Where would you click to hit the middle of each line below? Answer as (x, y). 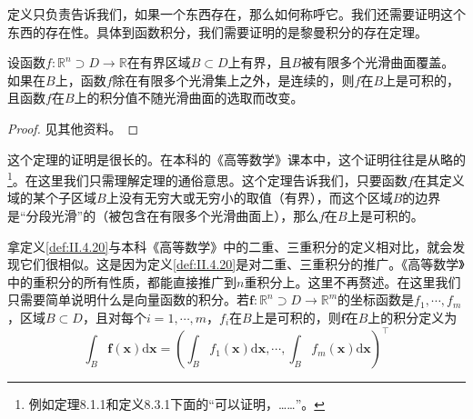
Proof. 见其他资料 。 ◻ (73, 128)
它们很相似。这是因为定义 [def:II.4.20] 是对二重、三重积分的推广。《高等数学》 (242, 264)
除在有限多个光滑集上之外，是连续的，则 (233, 80)
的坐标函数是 (376, 299)
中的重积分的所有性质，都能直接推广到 (122, 281)
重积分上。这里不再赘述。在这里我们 (352, 281)
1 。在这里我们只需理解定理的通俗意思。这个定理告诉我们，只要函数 (207, 179)
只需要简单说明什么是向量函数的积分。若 (128, 299)
